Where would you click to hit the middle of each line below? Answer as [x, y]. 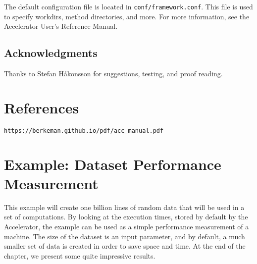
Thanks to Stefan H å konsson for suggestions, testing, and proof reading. [113, 74]
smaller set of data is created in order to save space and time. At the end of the [125, 246]
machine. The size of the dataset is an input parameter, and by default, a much [125, 236]
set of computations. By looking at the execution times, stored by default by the [126, 217]
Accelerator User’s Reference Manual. [61, 26]
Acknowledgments [51, 53]
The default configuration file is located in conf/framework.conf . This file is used [128, 6]
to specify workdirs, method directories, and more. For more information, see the [127, 16]
